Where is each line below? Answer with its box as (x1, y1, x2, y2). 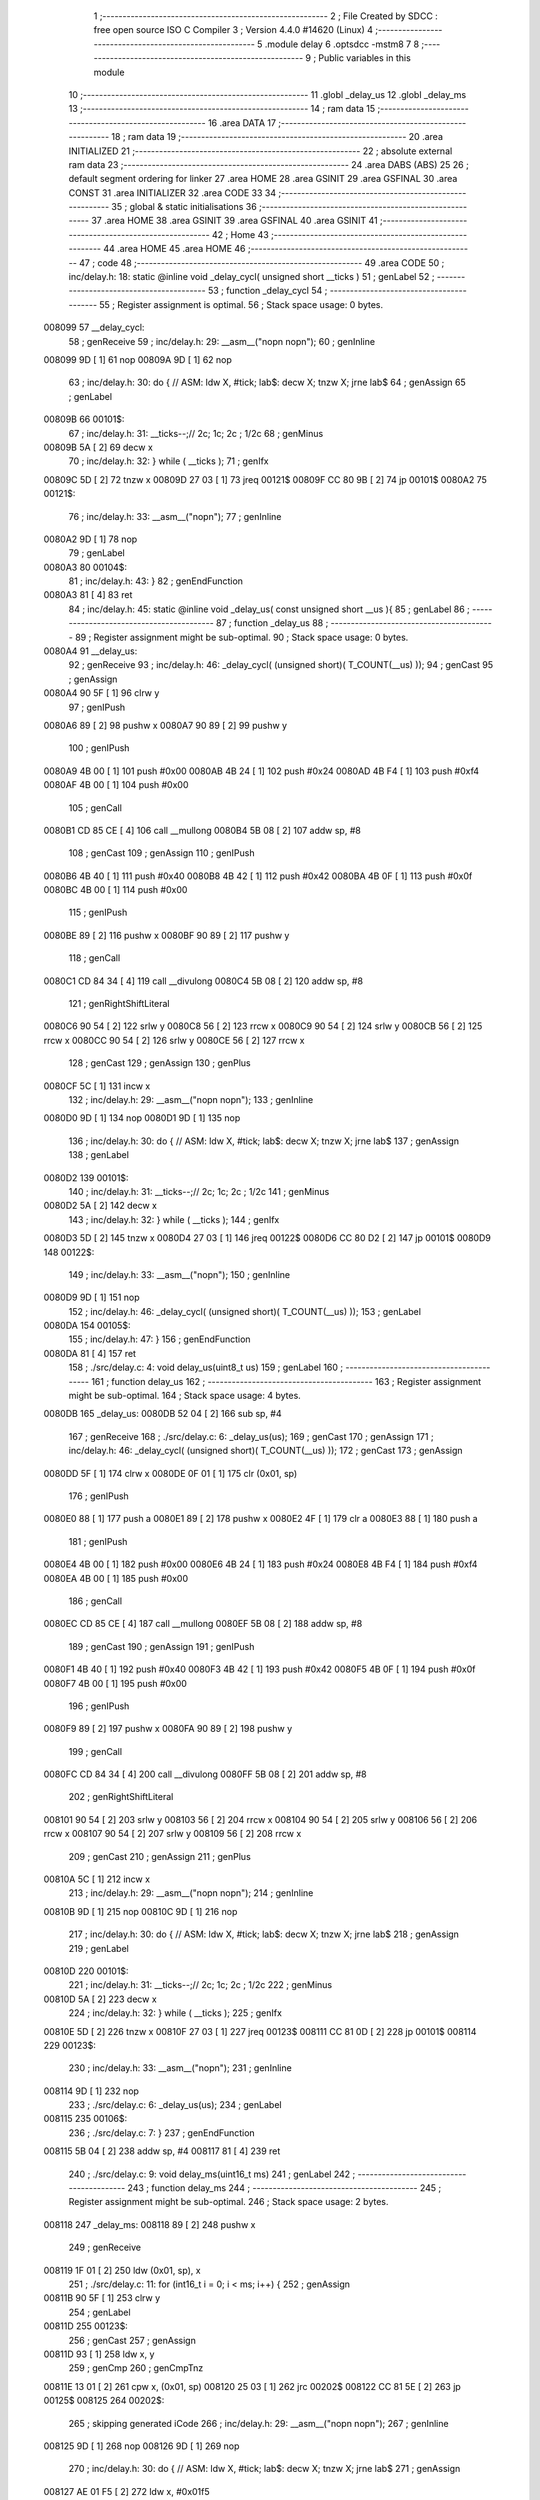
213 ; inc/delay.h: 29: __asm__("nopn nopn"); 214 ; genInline (68, 1887, 314, 1899)
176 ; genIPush (68, 1490, 129, 1502)
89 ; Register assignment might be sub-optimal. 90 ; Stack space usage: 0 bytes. (75, 631, 409, 643)
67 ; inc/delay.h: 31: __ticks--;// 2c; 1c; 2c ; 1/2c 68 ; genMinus (68, 427, 324, 439)
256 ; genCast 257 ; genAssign (68, 2334, 197, 2346)
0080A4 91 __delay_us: (43, 645, 138, 657)
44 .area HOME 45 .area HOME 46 (103, 243, 246, 255)
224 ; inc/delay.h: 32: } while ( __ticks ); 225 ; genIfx (68, 2007, 282, 2019)
